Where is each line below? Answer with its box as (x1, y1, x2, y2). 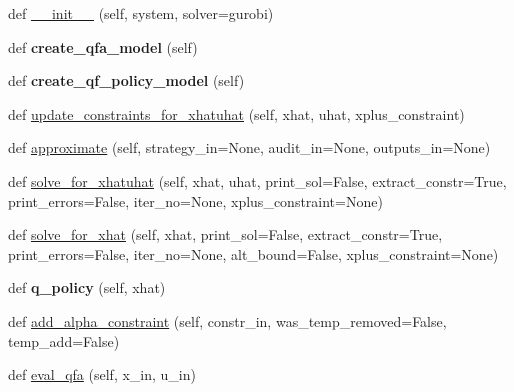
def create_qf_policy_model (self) (8, 70, 245, 91)
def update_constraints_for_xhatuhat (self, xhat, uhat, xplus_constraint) (8, 103, 465, 124)
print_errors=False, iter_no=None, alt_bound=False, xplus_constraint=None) (8, 243, 499, 264)
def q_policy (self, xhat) (8, 277, 166, 298)
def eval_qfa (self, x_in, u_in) (8, 364, 196, 385)
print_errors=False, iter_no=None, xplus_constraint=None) (8, 190, 383, 211)
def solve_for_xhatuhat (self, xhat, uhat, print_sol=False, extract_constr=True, (8, 170, 507, 191)
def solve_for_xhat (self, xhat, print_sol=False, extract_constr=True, (8, 224, 443, 245)
